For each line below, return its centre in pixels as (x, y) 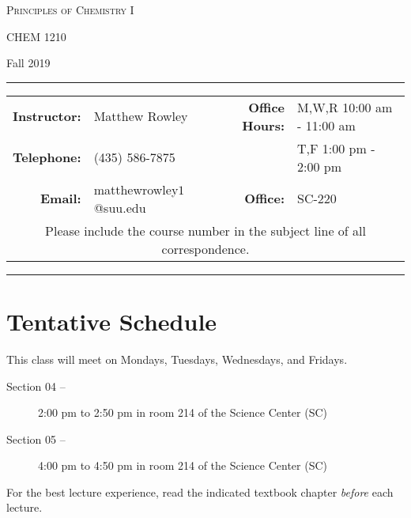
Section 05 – (36, 439)
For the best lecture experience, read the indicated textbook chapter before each (200, 492)
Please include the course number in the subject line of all (205, 230)
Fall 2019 (28, 63)
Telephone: (47, 157)
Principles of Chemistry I (70, 9)
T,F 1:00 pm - (336, 148)
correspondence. (205, 248)
